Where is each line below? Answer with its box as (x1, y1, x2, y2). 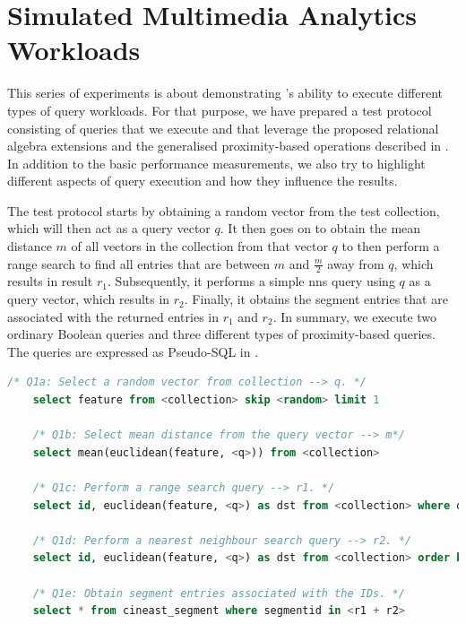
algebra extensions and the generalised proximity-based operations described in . (7, 136, 449, 155)
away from (327, 254, 384, 273)
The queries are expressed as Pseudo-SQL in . (7, 342, 259, 360)
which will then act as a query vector (7, 219, 211, 238)
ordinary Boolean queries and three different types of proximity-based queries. (7, 325, 436, 343)
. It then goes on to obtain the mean (220, 219, 421, 238)
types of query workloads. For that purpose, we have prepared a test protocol (7, 100, 432, 119)
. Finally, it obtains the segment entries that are (184, 290, 448, 308)
